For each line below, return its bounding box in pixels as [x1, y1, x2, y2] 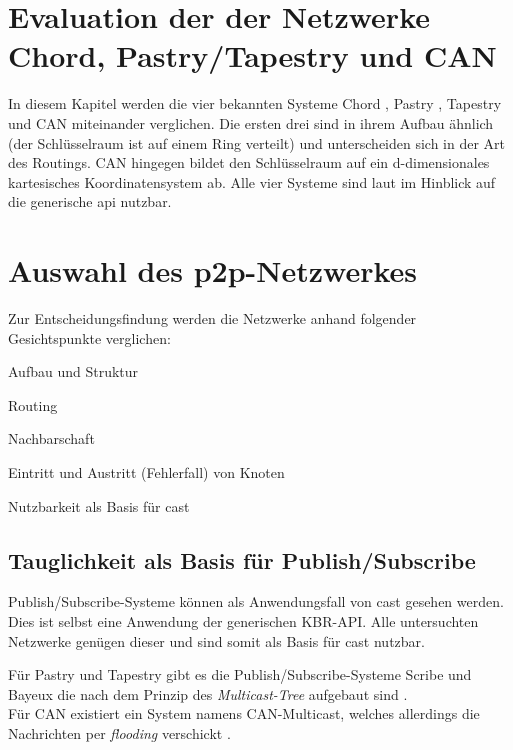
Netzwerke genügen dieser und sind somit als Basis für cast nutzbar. [8, 630, 425, 651]
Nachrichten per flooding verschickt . [8, 722, 231, 743]
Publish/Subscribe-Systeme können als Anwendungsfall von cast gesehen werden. [8, 591, 504, 612]
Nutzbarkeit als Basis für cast [8, 495, 190, 516]
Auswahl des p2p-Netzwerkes [8, 250, 418, 291]
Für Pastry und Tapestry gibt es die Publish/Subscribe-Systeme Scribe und [8, 664, 472, 685]
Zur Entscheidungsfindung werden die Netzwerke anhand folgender [8, 308, 417, 328]
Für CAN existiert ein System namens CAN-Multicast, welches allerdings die [8, 703, 480, 724]
